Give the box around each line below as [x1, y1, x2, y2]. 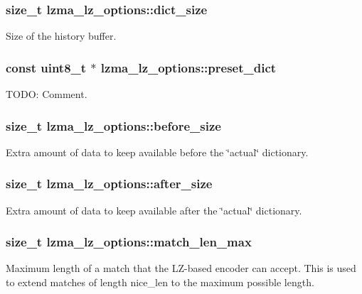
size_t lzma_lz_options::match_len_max [6, 233, 252, 251]
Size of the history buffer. [6, 28, 117, 43]
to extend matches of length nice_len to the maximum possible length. [6, 275, 314, 290]
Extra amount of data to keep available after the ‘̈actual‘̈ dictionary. [6, 202, 302, 217]
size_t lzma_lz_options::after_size [6, 175, 213, 192]
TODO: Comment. [6, 87, 87, 102]
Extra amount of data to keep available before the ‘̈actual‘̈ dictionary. [6, 144, 309, 159]
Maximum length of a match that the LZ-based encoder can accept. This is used [6, 261, 356, 276]
